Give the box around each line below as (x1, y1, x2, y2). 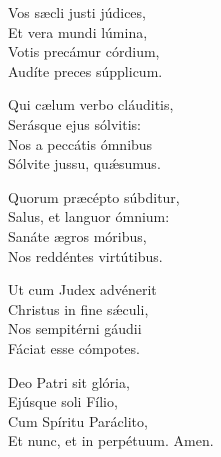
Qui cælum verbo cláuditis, (8, 94, 174, 115)
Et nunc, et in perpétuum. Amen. (8, 430, 214, 451)
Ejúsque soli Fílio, (8, 391, 118, 412)
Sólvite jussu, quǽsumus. (8, 153, 161, 174)
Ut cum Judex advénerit (8, 279, 157, 300)
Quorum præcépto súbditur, (8, 186, 180, 207)
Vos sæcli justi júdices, (8, 2, 146, 22)
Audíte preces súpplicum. (8, 60, 163, 81)
